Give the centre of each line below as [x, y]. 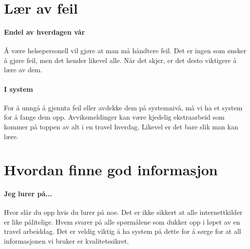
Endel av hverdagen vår [45, 31]
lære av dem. [23, 70]
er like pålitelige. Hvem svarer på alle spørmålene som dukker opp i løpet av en [122, 221]
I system [19, 89]
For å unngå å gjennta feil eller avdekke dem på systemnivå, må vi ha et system [123, 107]
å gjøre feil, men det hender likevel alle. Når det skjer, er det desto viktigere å [120, 60]
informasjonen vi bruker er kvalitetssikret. [67, 241]
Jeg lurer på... [28, 194]
